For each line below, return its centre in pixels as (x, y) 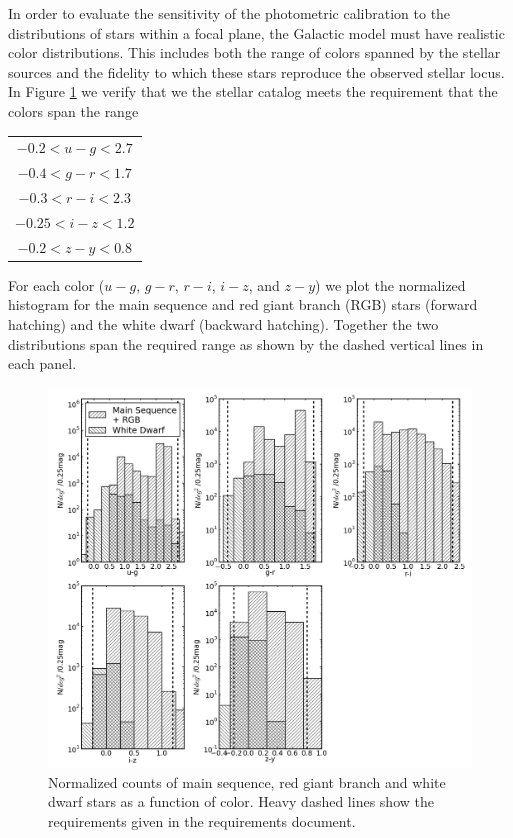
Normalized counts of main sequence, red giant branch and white (247, 781)
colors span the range (73, 110)
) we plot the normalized (390, 284)
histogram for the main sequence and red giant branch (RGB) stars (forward (243, 304)
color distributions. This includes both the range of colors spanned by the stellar (254, 52)
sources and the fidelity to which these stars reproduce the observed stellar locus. (256, 71)
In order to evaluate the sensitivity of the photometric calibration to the (229, 13)
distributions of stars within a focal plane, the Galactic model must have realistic (256, 32)
